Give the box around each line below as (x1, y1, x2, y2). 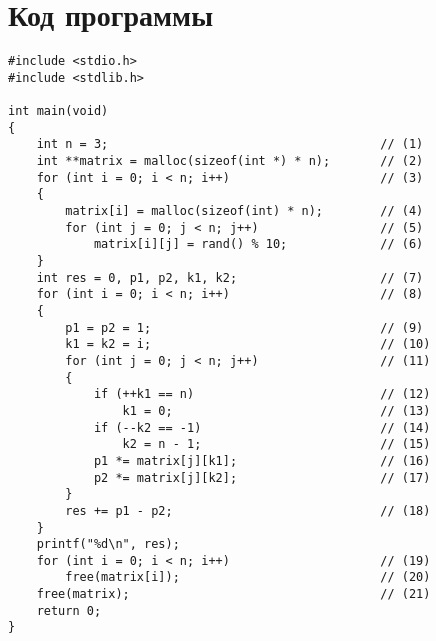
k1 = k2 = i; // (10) (65, 337, 431, 352)
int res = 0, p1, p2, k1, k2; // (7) (36, 270, 424, 285)
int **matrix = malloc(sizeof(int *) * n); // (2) (36, 154, 424, 169)
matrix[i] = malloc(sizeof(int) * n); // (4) (65, 204, 424, 219)
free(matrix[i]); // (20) (65, 570, 431, 585)
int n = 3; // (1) (36, 137, 424, 152)
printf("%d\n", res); (36, 537, 180, 552)
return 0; (36, 603, 102, 618)
